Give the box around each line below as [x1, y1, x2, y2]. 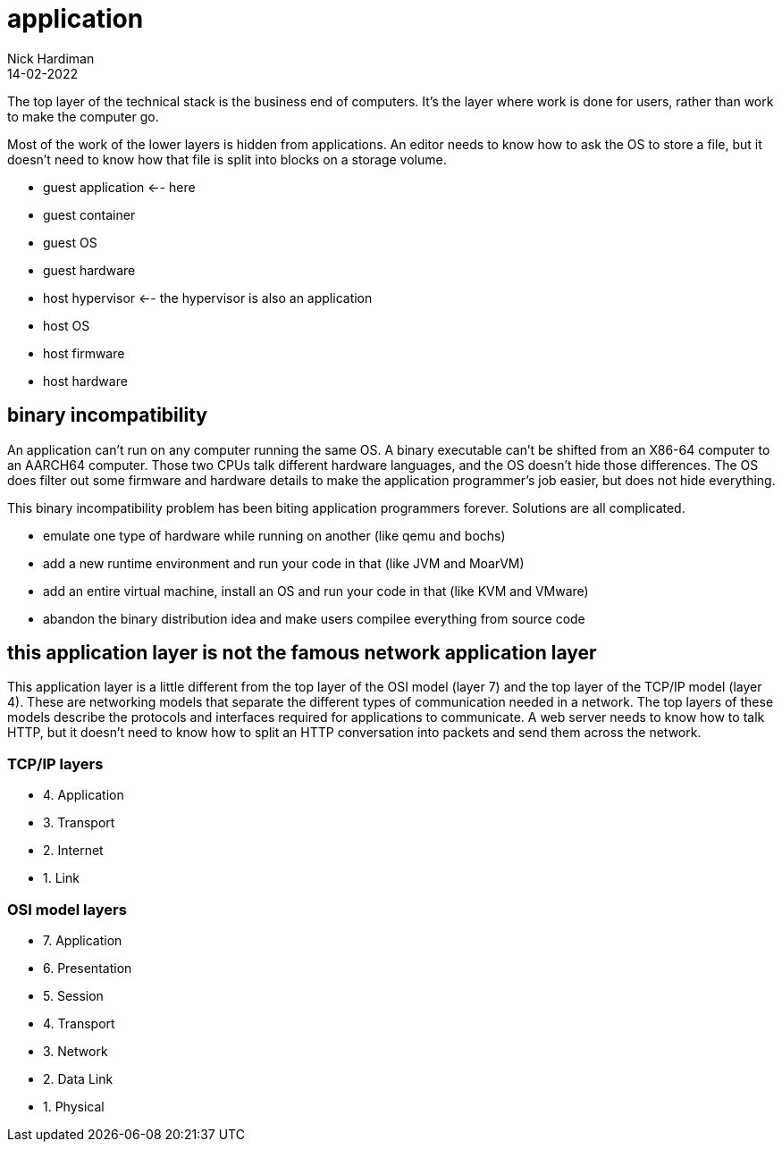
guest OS [43, 234, 97, 250]
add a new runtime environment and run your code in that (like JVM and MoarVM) [43, 555, 525, 571]
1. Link [43, 870, 80, 886]
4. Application [43, 787, 124, 803]
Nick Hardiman [7, 50, 95, 66]
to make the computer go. [7, 108, 159, 124]
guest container [43, 206, 136, 222]
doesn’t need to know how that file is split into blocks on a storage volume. [7, 151, 447, 167]
